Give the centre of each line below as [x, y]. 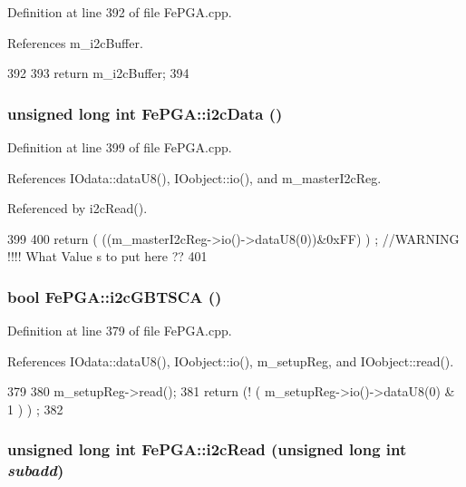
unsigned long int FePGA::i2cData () [145, 113]
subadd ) [36, 470]
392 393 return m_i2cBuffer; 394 [98, 73]
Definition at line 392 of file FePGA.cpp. [120, 12]
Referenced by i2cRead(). [78, 208]
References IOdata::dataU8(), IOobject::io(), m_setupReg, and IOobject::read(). [231, 360]
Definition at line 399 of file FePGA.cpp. [120, 147]
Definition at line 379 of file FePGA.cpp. [120, 331]
